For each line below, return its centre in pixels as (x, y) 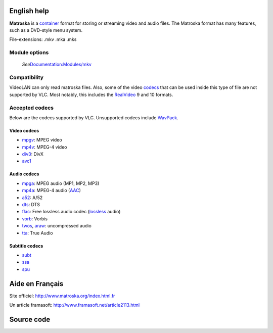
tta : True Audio (37, 233)
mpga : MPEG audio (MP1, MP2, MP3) (61, 183)
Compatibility (27, 77)
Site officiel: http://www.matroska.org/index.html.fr (62, 296)
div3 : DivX (33, 154)
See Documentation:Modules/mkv (57, 64)
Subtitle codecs (26, 246)
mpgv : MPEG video (42, 140)
